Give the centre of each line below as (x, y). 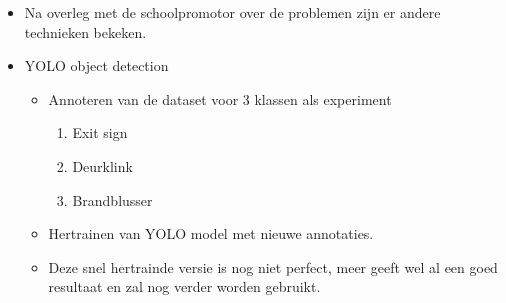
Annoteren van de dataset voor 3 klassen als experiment (220, 98)
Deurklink (102, 165)
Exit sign (100, 132)
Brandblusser (112, 199)
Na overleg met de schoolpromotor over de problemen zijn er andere (232, 12)
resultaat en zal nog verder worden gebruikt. (184, 286)
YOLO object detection (96, 65)
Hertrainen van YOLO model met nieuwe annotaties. (211, 233)
